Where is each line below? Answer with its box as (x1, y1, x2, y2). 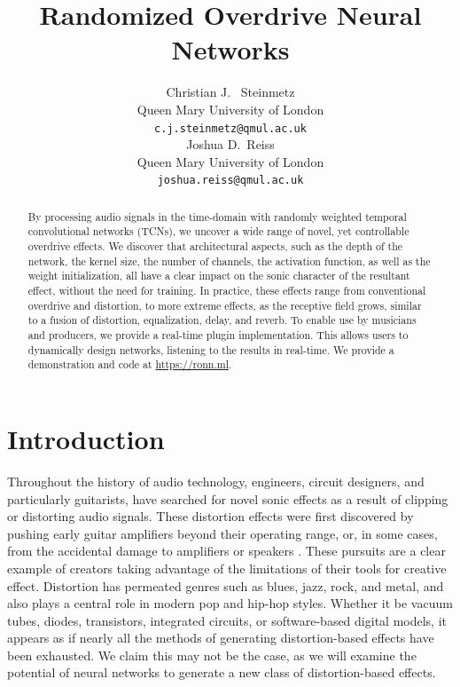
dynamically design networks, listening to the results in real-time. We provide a (27, 342, 394, 357)
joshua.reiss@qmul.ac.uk (157, 174, 304, 187)
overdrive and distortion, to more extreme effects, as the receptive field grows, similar (27, 297, 422, 312)
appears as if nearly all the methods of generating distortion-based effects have (7, 628, 434, 647)
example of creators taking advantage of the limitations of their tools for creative (7, 558, 447, 577)
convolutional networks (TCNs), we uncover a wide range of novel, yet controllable (27, 224, 409, 239)
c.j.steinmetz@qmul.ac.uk (154, 122, 307, 135)
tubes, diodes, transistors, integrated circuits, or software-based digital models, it (7, 611, 447, 629)
